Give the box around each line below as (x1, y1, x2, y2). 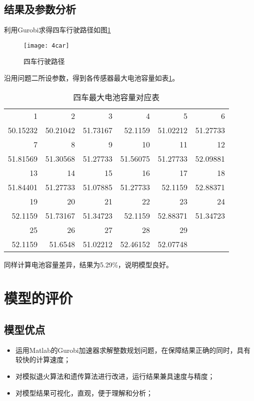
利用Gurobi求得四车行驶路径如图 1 (4, 25, 111, 35)
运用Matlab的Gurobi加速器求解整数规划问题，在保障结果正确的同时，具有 (15, 344, 251, 355)
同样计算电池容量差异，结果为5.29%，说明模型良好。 (4, 259, 173, 269)
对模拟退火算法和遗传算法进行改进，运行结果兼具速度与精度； (15, 371, 215, 381)
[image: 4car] (24, 42, 70, 49)
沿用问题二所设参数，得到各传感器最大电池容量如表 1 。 (4, 73, 179, 83)
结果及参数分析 (4, 1, 76, 17)
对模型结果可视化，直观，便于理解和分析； (15, 387, 153, 398)
